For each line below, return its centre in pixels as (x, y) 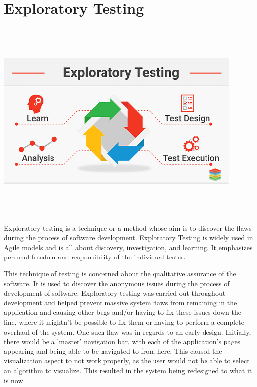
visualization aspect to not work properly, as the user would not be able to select (127, 361)
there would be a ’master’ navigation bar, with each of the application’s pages (122, 341)
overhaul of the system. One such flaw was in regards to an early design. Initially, (128, 331)
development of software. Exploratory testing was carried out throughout (115, 293)
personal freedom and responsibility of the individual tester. (95, 257)
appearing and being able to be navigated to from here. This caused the (113, 351)
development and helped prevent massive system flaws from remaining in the (121, 302)
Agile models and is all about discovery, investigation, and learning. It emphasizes (128, 247)
